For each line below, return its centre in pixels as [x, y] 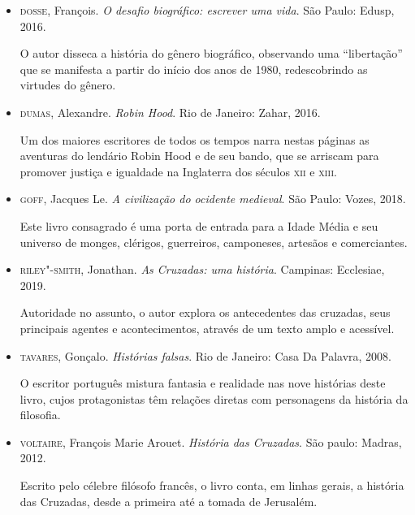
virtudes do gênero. [68, 85]
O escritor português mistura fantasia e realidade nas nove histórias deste [203, 383]
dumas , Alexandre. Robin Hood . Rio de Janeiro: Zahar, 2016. [170, 112]
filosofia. [40, 415]
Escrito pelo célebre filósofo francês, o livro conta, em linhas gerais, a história [212, 485]
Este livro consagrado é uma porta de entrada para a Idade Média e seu [199, 225]
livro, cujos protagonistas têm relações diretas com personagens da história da [214, 398]
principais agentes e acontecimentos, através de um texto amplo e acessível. [207, 328]
